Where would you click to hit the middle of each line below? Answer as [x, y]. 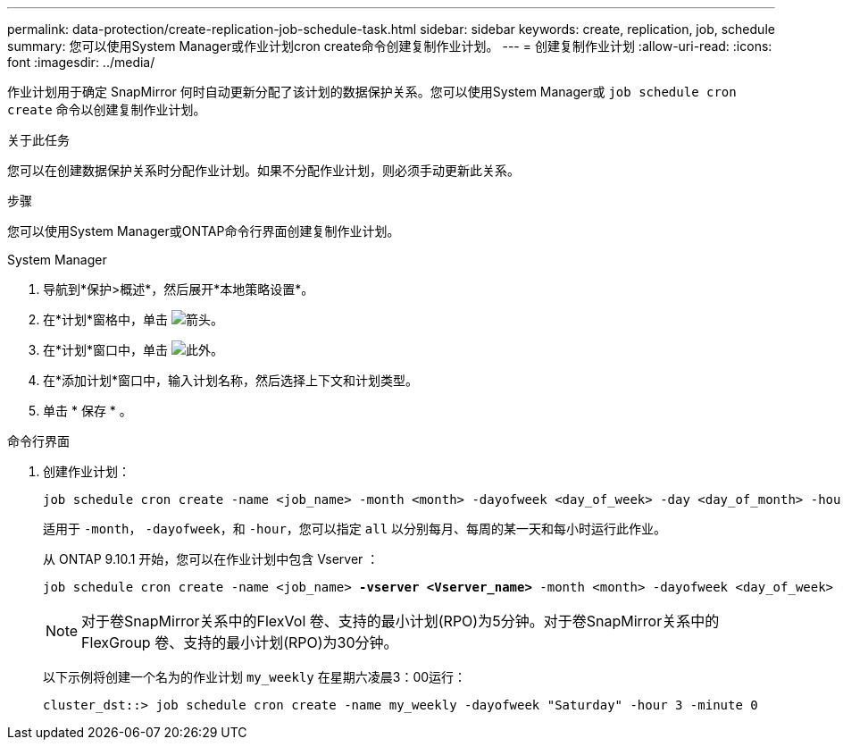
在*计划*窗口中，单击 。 [133, 350]
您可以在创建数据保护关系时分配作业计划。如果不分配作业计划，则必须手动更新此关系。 [263, 170]
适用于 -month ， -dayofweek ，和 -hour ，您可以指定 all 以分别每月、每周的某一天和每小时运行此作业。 [355, 529]
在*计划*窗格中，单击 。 [133, 319]
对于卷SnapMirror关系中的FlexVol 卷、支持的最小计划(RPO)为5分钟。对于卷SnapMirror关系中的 [401, 621]
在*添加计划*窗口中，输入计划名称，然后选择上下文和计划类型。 [231, 380]
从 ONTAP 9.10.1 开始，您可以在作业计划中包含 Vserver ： [211, 559]
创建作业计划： [87, 471]
